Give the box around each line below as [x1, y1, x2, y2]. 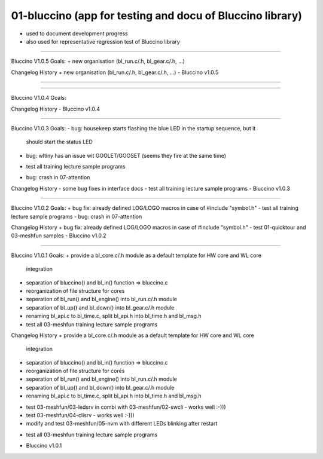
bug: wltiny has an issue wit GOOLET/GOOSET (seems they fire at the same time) [26, 152, 227, 159]
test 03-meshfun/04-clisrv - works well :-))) [26, 412, 135, 419]
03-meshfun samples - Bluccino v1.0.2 [11, 232, 107, 239]
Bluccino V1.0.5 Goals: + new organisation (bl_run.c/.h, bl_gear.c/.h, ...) [11, 57, 185, 65]
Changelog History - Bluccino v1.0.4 [11, 105, 100, 112]
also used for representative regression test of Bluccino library [26, 38, 181, 45]
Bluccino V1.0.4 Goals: [11, 94, 66, 102]
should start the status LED [26, 138, 93, 146]
